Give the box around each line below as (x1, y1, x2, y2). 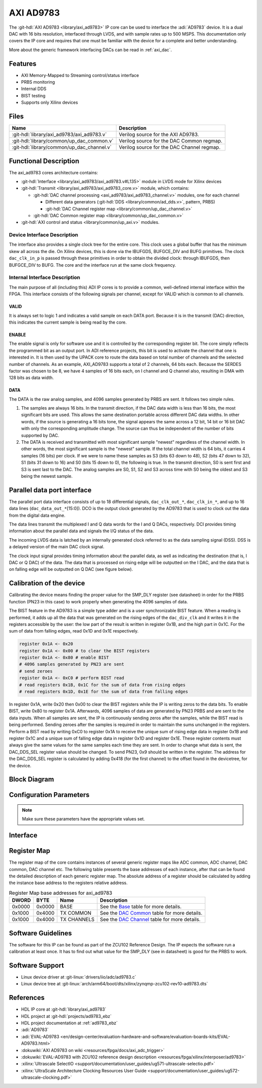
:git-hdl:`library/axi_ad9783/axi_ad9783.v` (12, 131, 107, 138)
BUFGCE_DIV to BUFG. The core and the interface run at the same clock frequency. (9, 262, 177, 268)
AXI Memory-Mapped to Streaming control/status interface (21, 72, 139, 78)
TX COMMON (60, 910, 92, 917)
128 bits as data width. (9, 375, 54, 381)
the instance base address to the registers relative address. (9, 880, 128, 886)
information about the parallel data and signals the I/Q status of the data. (9, 528, 154, 534)
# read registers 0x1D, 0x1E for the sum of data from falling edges (19, 689, 188, 694)
